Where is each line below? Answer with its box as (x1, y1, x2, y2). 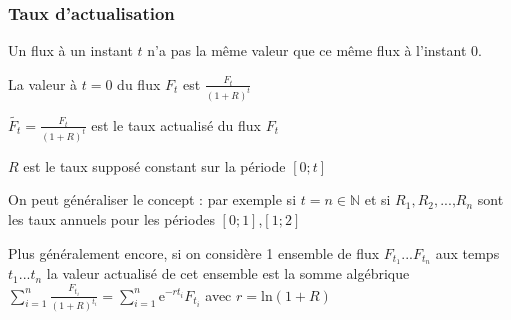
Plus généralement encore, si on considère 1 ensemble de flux (8, 242, 380, 263)
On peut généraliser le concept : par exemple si (8, 189, 297, 210)
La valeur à (8, 73, 78, 94)
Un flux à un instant (8, 40, 133, 61)
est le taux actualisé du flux (91, 114, 261, 135)
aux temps (435, 242, 500, 263)
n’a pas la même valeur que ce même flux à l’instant (147, 40, 467, 61)
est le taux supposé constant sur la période (23, 155, 286, 176)
